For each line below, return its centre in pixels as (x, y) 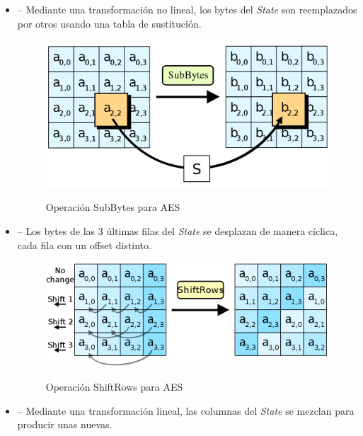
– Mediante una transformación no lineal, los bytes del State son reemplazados (187, 9)
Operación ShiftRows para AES (114, 386)
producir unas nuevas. (65, 424)
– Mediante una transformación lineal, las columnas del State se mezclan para (186, 410)
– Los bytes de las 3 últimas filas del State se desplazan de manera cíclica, (178, 231)
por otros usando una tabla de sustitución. (109, 23)
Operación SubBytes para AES (113, 207)
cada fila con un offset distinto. (84, 245)
